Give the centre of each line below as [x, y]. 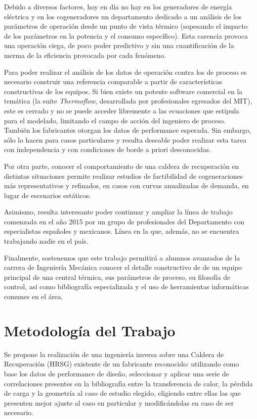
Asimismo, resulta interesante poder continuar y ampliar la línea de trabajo [118, 212]
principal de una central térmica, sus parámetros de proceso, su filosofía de [117, 277]
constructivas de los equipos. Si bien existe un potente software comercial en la [123, 91]
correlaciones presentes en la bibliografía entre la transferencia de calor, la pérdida [128, 383]
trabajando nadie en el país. [46, 241]
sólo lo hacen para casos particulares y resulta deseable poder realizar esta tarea [125, 139]
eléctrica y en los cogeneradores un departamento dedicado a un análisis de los [123, 16]
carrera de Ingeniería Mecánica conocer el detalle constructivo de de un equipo [123, 267]
